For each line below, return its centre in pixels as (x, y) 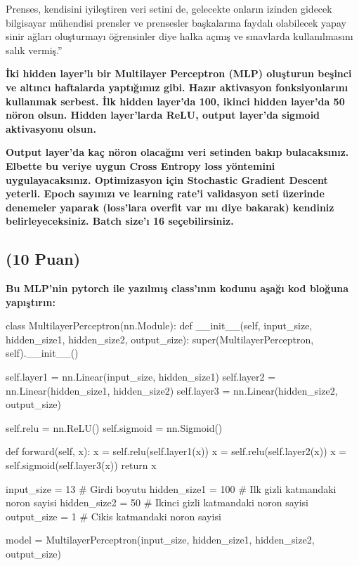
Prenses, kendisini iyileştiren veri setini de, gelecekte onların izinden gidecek (169, 8)
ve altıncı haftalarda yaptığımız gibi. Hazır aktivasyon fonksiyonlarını (177, 87)
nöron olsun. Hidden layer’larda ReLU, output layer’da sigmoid (163, 115)
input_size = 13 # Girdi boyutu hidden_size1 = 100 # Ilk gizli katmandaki (171, 488)
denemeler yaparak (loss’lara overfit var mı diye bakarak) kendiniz (170, 207)
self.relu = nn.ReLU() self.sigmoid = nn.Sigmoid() (114, 427)
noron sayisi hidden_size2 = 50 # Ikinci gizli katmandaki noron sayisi (157, 502)
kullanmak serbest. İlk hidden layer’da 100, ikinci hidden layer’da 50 (175, 101)
